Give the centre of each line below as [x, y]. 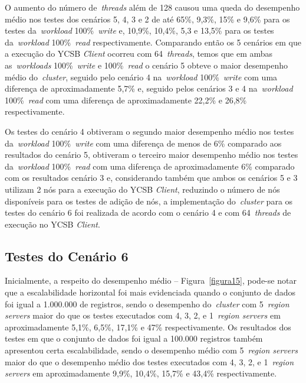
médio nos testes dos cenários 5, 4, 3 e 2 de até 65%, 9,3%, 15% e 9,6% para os [147, 19]
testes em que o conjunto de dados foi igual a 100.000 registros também [134, 338]
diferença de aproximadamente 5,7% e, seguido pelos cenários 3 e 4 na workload [149, 88]
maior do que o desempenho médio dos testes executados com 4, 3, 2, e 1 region [149, 361]
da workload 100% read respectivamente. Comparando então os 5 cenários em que [153, 42]
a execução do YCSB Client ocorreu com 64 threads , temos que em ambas [139, 53]
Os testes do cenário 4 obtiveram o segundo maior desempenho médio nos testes [149, 131]
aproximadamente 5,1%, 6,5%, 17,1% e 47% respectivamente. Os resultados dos [148, 327]
